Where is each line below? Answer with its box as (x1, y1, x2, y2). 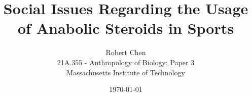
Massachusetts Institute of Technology (66, 67, 185, 77)
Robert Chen (105, 47, 146, 58)
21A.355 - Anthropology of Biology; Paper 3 (57, 57, 195, 67)
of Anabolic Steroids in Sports (18, 18, 234, 38)
